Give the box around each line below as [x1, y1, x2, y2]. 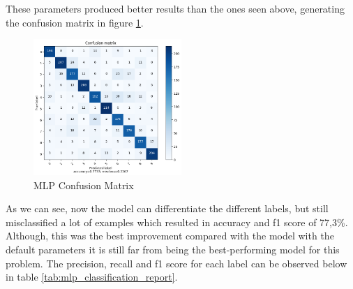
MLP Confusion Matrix [33, 177, 134, 192]
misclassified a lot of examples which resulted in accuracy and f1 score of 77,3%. [6, 214, 348, 229]
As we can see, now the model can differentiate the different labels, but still [6, 201, 329, 216]
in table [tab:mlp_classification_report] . [6, 269, 178, 284]
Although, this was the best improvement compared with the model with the [6, 228, 334, 243]
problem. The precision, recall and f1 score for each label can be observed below [6, 255, 347, 270]
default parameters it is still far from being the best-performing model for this [6, 242, 340, 256]
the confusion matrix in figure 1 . [6, 15, 144, 29]
